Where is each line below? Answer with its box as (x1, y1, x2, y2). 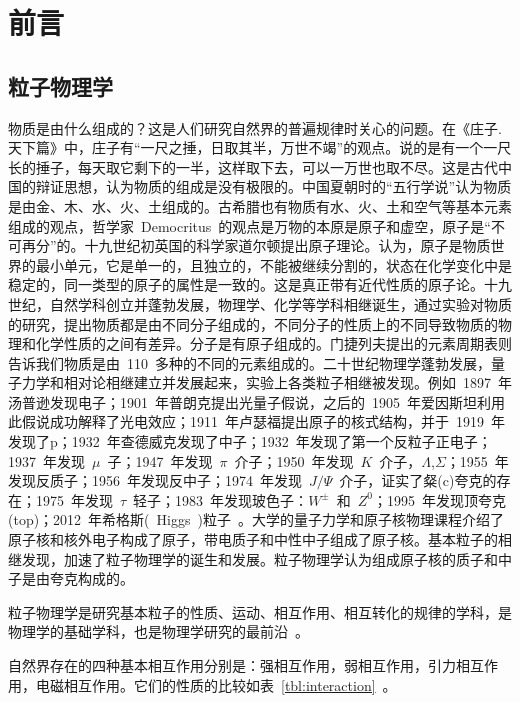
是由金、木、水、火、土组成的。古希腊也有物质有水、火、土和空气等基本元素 (8, 195, 512, 216)
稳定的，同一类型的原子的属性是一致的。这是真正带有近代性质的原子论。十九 (8, 274, 512, 295)
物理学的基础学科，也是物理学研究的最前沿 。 (8, 621, 309, 642)
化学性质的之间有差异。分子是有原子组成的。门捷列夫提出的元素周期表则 (35, 333, 512, 354)
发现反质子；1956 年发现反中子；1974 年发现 (8, 470, 302, 491)
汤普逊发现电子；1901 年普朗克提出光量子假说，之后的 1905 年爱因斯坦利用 (8, 391, 505, 412)
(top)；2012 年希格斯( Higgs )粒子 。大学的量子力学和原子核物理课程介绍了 (8, 509, 504, 530)
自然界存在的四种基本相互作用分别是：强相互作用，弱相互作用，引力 (8, 655, 456, 676)
